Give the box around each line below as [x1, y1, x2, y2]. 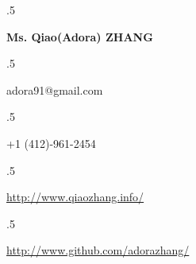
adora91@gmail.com [6, 81, 103, 98]
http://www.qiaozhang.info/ [6, 188, 144, 205]
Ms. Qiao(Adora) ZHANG [6, 28, 153, 45]
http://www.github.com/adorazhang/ [6, 242, 190, 258]
